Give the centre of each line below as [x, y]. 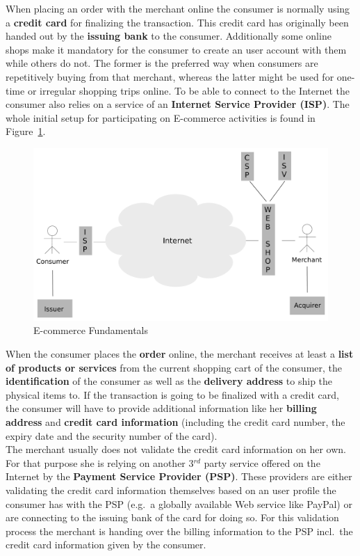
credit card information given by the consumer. [106, 545]
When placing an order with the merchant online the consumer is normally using [178, 8]
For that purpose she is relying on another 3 [100, 462]
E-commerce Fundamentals [91, 330]
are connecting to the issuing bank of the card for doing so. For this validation [172, 517]
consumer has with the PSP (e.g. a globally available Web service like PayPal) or [179, 503]
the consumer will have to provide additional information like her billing [161, 408]
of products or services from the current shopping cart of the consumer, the [174, 367]
